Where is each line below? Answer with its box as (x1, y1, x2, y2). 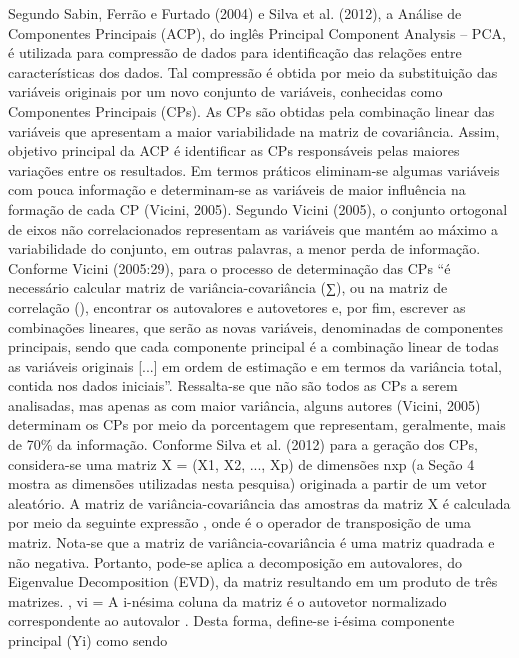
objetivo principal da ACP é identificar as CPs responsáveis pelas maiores (8, 140, 460, 161)
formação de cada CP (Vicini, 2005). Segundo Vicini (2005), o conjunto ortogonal (8, 198, 508, 219)
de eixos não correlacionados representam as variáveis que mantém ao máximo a (8, 218, 499, 239)
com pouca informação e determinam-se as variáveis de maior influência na (8, 179, 466, 200)
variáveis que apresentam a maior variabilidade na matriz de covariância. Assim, (8, 120, 500, 141)
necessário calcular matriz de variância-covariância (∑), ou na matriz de (8, 277, 448, 298)
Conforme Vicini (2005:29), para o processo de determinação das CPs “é (8, 257, 451, 278)
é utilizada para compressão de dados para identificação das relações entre (8, 42, 462, 63)
